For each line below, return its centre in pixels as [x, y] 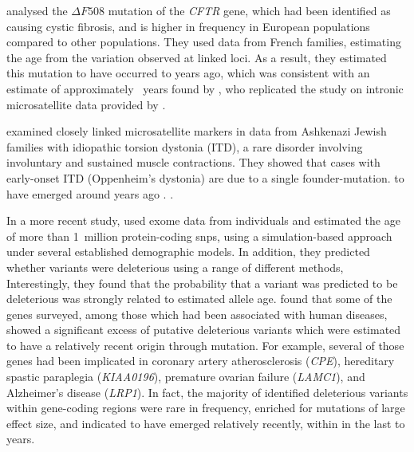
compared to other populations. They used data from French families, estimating [204, 42]
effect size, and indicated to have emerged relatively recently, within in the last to [206, 423]
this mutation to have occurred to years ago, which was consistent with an [188, 73]
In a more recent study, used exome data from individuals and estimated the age [203, 220]
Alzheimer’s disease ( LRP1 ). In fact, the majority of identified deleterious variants [207, 392]
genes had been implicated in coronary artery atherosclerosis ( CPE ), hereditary [201, 361]
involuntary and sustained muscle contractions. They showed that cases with [193, 162]
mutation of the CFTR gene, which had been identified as [249, 10]
